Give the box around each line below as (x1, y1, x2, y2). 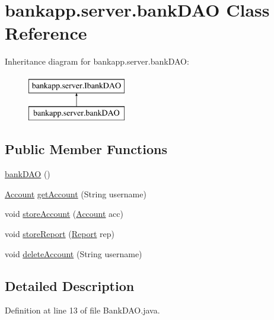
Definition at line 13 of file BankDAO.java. (5, 304, 160, 316)
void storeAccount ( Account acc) (5, 207, 123, 220)
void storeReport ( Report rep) (5, 228, 114, 240)
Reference (5, 21, 87, 45)
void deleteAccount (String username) (5, 247, 142, 260)
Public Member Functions (5, 140, 167, 158)
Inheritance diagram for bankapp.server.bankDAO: (5, 55, 189, 68)
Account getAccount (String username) (5, 187, 146, 200)
